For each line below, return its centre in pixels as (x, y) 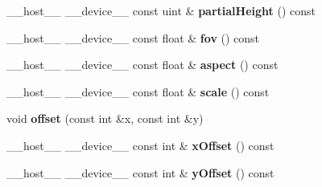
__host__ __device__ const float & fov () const (133, 37)
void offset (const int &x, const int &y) (105, 118)
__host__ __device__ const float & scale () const (138, 91)
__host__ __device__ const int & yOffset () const (140, 172)
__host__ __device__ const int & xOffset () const (140, 145)
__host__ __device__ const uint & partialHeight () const (161, 10)
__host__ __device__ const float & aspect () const (142, 65)
